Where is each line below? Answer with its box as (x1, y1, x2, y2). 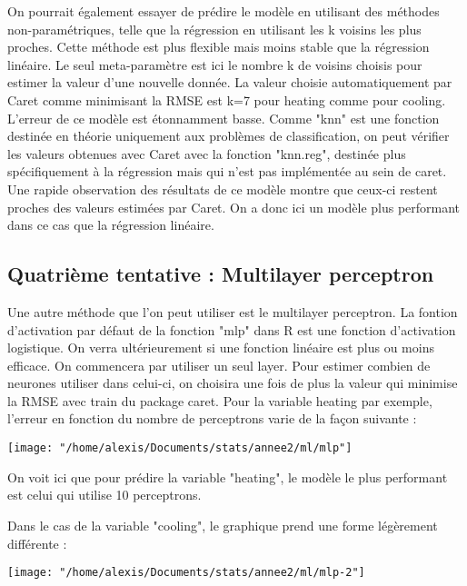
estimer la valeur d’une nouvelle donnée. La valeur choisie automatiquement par (7, 73, 452, 92)
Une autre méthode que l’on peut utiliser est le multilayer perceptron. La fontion (7, 302, 458, 321)
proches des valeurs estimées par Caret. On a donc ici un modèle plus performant (7, 197, 461, 216)
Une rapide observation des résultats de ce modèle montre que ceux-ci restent (7, 179, 438, 198)
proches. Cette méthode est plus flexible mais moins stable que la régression (7, 37, 430, 56)
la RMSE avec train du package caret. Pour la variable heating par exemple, (7, 391, 432, 410)
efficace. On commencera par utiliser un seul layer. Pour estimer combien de (7, 355, 431, 374)
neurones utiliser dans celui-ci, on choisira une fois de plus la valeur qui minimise (7, 373, 458, 392)
